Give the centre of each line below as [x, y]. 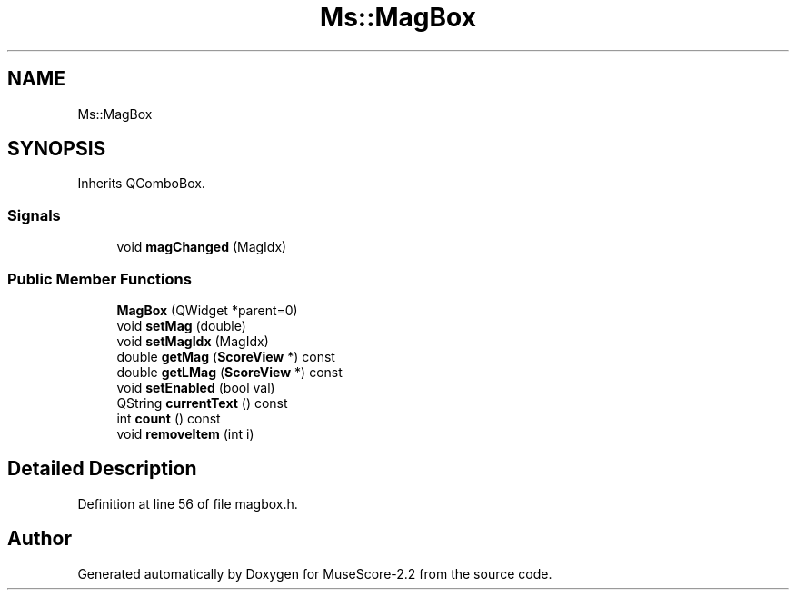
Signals [34, 215]
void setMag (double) [181, 325]
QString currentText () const [202, 403]
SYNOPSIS [57, 149]
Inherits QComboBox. [141, 184]
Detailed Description [102, 469]
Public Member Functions [99, 279]
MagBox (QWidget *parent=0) [207, 310]
